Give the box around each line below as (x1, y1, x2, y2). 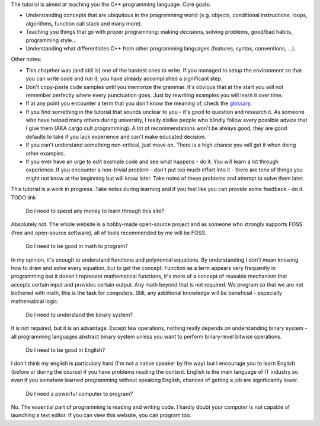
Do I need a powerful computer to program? (25, 390, 133, 397)
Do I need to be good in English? (25, 346, 105, 354)
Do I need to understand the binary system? (25, 311, 133, 318)
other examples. (25, 150, 65, 157)
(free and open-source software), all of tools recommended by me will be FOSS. (11, 229, 207, 236)
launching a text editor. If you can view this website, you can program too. (11, 412, 192, 419)
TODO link (11, 193, 36, 201)
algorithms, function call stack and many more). (25, 20, 142, 27)
